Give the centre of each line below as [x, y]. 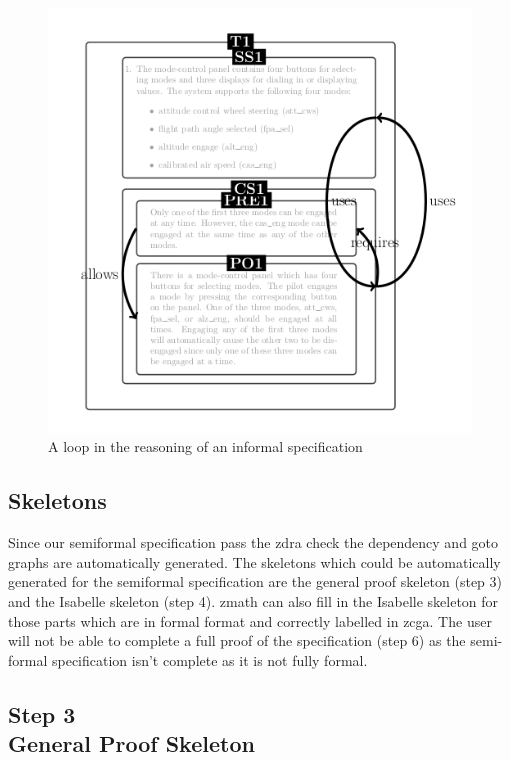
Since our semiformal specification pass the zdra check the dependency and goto [253, 542]
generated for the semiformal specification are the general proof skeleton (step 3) [255, 581]
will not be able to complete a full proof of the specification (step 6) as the [237, 640]
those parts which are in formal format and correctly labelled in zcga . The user [250, 620]
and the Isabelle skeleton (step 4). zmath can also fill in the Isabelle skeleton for [253, 600]
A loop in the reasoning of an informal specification [205, 446]
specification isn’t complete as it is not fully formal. [209, 659]
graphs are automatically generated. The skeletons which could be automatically [254, 561]
